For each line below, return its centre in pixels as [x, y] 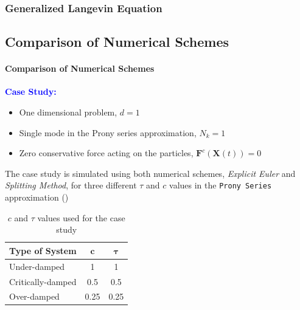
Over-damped [34, 296]
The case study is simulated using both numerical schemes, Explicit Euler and [150, 173]
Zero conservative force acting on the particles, [106, 153]
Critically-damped [43, 281]
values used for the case [81, 217]
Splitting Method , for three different [71, 185]
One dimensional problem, [68, 112]
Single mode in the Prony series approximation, [108, 132]
